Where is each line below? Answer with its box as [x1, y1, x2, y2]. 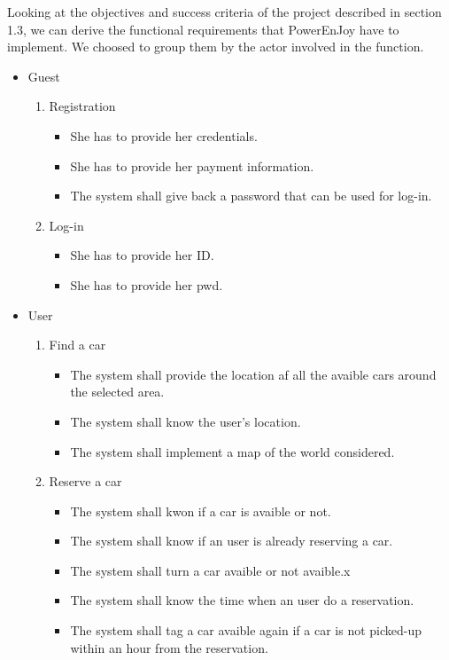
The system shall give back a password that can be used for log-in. [70, 186, 432, 205]
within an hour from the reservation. [70, 638, 268, 656]
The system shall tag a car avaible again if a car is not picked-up [70, 621, 422, 640]
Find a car [49, 335, 106, 354]
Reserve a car [49, 472, 122, 491]
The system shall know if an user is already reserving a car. [70, 531, 393, 550]
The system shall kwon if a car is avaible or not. [70, 501, 331, 520]
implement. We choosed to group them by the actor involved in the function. [7, 37, 424, 56]
